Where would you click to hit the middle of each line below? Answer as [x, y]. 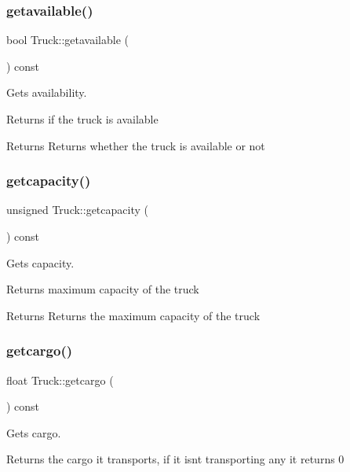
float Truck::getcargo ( [60, 380]
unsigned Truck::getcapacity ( [77, 210]
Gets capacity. [40, 262]
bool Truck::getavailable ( [68, 40]
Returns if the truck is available [82, 119]
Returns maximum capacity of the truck [103, 289]
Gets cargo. [34, 432]
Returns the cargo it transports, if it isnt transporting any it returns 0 [175, 459]
